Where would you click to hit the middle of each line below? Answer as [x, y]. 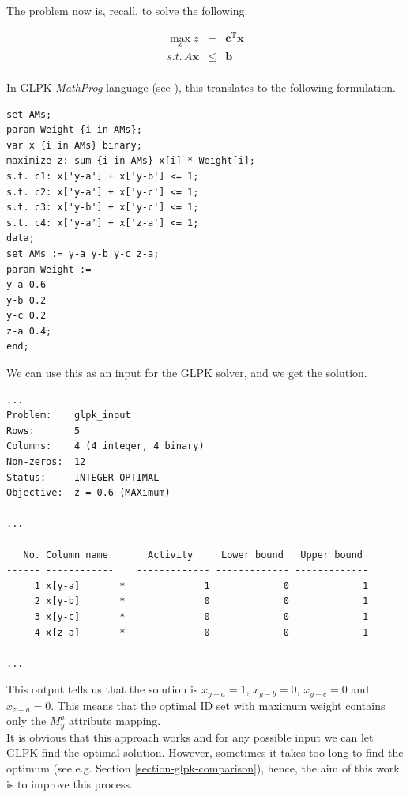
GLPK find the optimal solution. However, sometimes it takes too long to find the [205, 752]
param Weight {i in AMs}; [74, 130]
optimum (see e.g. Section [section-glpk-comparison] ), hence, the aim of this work [203, 768]
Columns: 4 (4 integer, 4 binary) [105, 446]
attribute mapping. [115, 721]
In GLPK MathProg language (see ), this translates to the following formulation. [201, 87]
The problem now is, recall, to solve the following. [127, 10]
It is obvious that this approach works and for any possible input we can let [190, 737]
